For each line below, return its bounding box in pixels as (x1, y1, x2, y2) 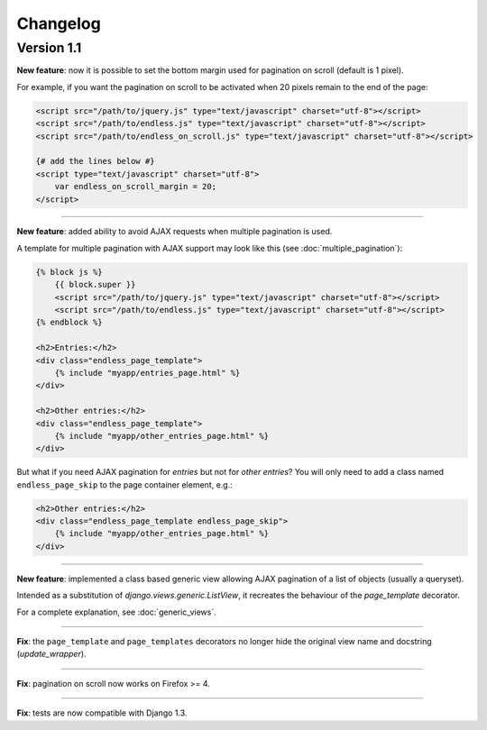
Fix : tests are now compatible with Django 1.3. (16, 707, 188, 718)
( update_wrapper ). (16, 649, 87, 660)
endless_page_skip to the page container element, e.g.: (16, 479, 234, 490)
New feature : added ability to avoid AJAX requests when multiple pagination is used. (16, 226, 333, 237)
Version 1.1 (16, 40, 82, 56)
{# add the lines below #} (35, 156, 155, 167)
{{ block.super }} (54, 279, 136, 290)
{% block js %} (35, 267, 103, 277)
